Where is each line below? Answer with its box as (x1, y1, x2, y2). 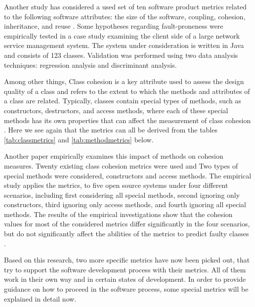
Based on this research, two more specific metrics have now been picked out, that (4, 255, 250, 265)
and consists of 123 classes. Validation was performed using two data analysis (4, 49, 238, 60)
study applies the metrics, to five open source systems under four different (4, 180, 228, 190)
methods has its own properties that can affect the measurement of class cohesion (4, 115, 251, 125)
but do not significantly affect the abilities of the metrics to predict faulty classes (4, 228, 249, 239)
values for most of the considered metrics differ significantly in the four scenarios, (4, 219, 250, 229)
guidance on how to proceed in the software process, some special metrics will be (4, 284, 249, 294)
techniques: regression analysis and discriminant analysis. (4, 59, 177, 70)
